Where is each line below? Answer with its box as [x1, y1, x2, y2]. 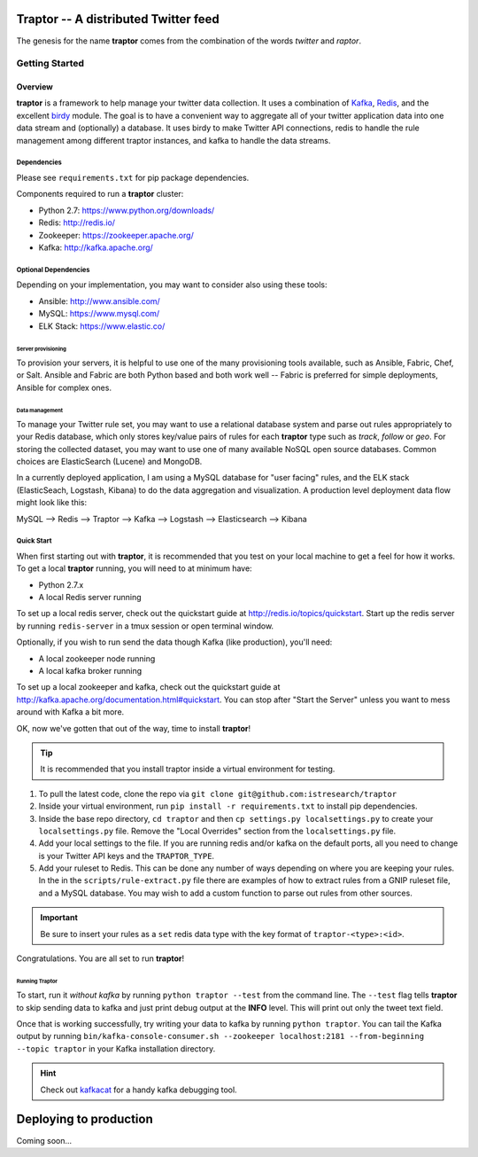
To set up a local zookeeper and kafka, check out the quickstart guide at [16, 682, 281, 692]
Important [40, 912, 79, 923]
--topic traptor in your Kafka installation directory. [16, 1043, 216, 1054]
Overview [16, 82, 53, 92]
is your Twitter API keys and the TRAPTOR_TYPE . [38, 850, 215, 861]
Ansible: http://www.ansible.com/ [38, 295, 161, 306]
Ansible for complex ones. [16, 382, 112, 393]
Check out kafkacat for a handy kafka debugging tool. [40, 1084, 238, 1095]
